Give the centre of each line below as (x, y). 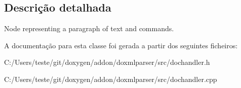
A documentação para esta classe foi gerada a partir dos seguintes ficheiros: (121, 45)
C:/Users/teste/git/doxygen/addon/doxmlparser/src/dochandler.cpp (111, 79)
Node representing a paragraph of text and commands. (89, 28)
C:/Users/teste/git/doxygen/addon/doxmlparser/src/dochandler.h (107, 62)
